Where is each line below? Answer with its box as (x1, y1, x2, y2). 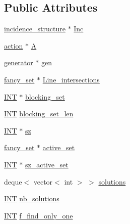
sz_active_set (25, 159, 69, 169)
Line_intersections (42, 74, 100, 84)
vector (33, 176, 53, 187)
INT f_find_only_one (4, 210, 73, 220)
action (4, 40, 23, 51)
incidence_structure (4, 23, 66, 34)
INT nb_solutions (4, 193, 59, 204)
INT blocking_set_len (4, 108, 74, 119)
